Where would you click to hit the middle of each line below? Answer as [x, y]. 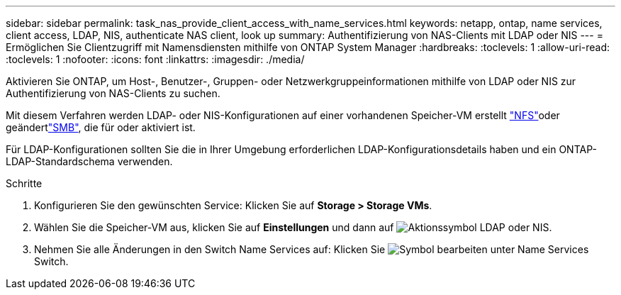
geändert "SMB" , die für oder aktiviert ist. [101, 127]
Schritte [24, 183]
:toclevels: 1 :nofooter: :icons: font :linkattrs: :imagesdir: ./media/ [155, 59]
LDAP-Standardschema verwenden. [89, 161]
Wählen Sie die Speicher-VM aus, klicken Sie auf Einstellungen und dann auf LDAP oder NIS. [293, 227]
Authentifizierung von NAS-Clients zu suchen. [113, 93]
